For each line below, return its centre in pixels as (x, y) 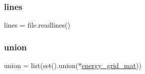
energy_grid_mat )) (112, 65)
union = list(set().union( (41, 65)
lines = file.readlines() (37, 25)
